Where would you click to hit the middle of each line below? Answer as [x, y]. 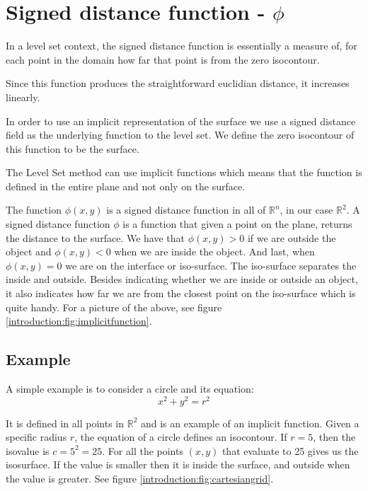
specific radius [36, 437]
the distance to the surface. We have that [95, 237]
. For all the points [143, 450]
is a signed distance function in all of [186, 210]
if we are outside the [292, 237]
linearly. [23, 97]
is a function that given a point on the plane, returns [237, 224]
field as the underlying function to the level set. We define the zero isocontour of [180, 135]
